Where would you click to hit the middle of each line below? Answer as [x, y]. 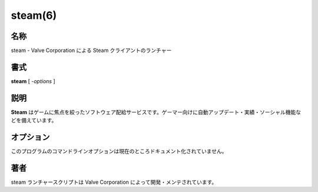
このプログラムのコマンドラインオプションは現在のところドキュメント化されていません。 [119, 151]
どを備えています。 [34, 120]
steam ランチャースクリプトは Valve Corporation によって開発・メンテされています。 [114, 182]
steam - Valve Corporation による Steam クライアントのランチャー [91, 51]
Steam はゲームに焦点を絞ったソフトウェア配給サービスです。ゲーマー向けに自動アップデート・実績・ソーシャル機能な [156, 112]
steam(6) [34, 15]
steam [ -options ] [33, 81]
